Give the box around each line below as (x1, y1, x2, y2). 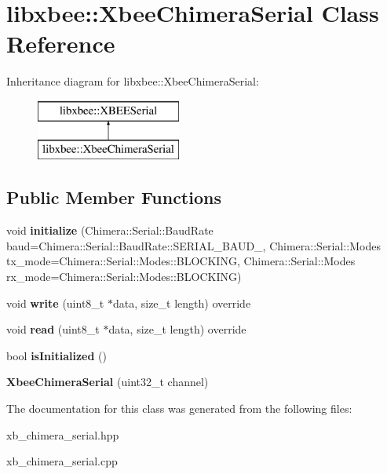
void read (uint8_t (6, 321, 100, 337)
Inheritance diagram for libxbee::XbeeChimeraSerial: (6, 73, 259, 89)
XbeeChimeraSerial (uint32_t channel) (6, 374, 209, 390)
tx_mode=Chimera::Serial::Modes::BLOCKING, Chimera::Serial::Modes (6, 253, 356, 269)
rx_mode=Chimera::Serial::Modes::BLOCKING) (6, 268, 242, 285)
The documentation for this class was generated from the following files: (6, 400, 352, 417)
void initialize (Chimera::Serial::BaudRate (6, 222, 214, 239)
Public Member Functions (6, 185, 221, 210)
